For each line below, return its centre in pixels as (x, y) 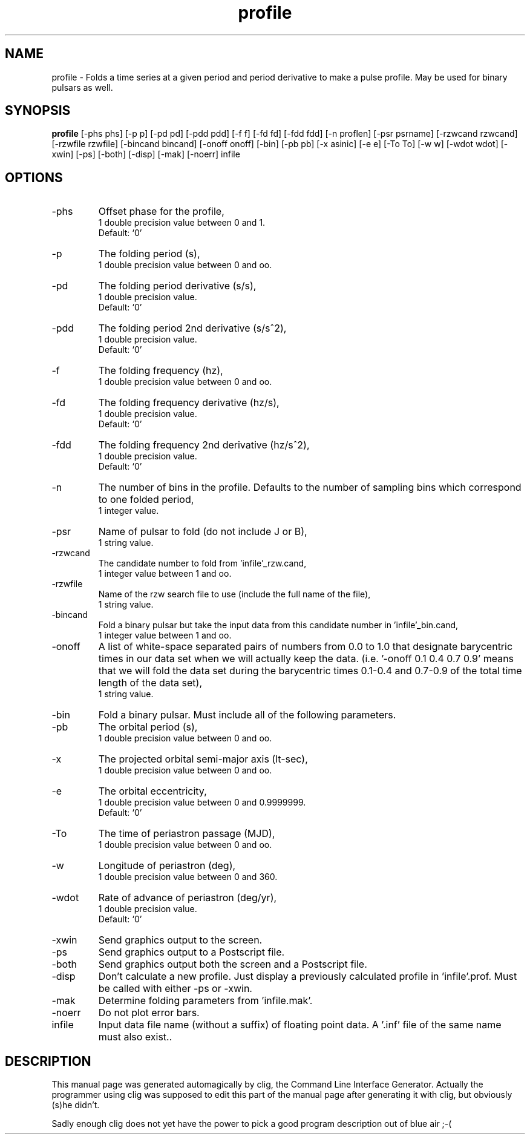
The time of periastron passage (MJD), (187, 834)
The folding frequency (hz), (161, 371)
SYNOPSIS (38, 111)
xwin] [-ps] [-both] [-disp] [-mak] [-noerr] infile (146, 154)
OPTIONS (34, 177)
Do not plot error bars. (149, 1013)
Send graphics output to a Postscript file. (191, 952)
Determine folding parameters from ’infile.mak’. (205, 1001)
